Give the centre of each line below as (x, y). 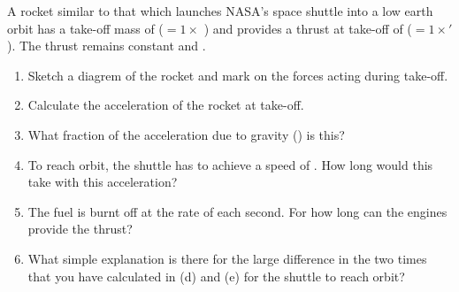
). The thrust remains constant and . (107, 46)
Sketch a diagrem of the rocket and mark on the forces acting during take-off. (238, 75)
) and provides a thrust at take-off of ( (308, 28)
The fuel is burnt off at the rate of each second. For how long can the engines (237, 211)
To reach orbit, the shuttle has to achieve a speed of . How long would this (230, 164)
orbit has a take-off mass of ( (85, 28)
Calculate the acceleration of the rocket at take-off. (166, 105)
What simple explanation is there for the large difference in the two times (227, 258)
